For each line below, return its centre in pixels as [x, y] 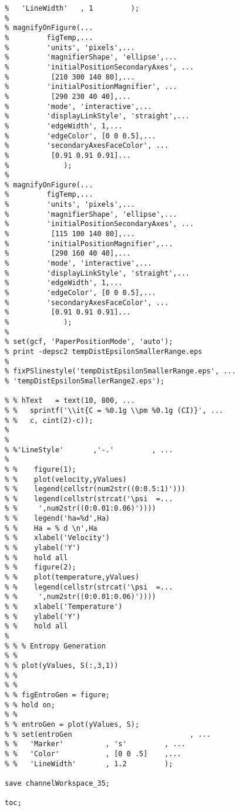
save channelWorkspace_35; [57, 783]
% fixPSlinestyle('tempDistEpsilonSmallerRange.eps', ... [120, 371]
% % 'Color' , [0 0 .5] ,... [93, 754]
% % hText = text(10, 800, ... [70, 401]
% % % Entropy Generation [55, 646]
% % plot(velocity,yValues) [66, 479]
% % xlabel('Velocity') [57, 538]
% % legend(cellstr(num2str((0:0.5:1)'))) [95, 489]
